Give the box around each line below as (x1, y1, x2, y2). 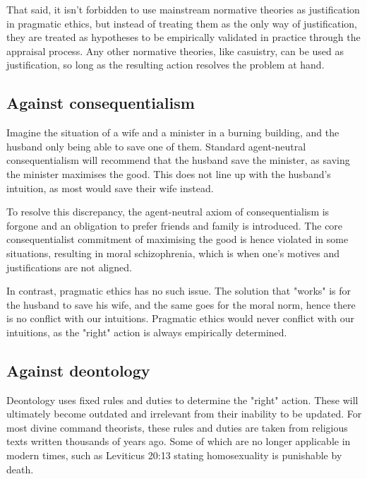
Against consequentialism (6, 92, 195, 114)
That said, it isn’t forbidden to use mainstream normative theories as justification (6, 2, 360, 16)
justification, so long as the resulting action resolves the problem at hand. (6, 57, 325, 72)
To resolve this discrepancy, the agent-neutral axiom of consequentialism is (6, 204, 330, 219)
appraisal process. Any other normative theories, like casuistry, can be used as (6, 43, 344, 58)
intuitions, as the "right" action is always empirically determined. (6, 324, 287, 339)
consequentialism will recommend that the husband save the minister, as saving (6, 153, 350, 167)
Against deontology (6, 359, 150, 381)
